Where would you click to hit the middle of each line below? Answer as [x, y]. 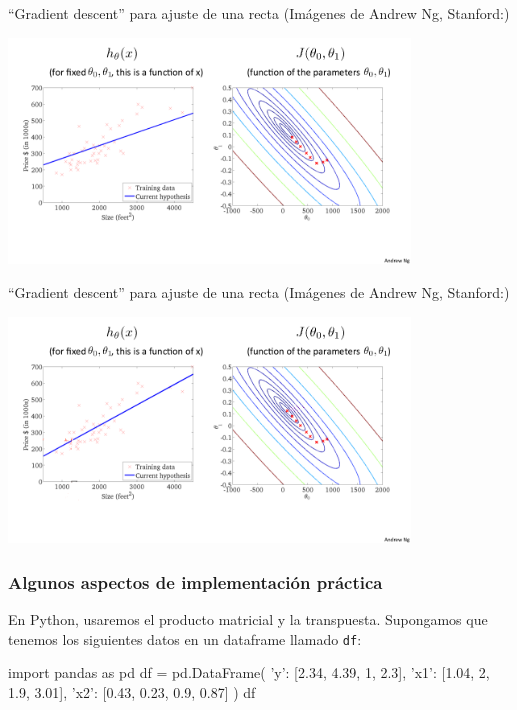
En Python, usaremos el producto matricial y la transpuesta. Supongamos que [248, 619]
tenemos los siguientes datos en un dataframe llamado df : [185, 638]
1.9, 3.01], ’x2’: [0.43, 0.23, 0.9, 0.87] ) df [132, 691]
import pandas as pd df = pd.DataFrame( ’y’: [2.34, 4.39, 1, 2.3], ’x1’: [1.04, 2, [249, 672]
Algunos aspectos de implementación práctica [195, 581]
